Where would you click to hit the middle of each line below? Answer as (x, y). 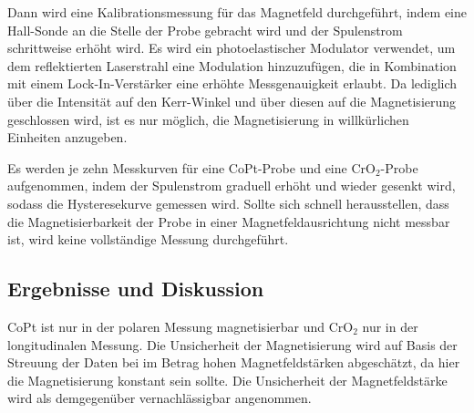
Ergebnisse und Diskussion (136, 289)
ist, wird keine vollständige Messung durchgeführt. (148, 239)
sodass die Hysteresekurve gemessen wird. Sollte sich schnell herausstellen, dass (228, 203)
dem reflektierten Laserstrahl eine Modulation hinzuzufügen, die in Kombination (232, 65)
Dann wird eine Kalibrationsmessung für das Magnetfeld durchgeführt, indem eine (237, 12)
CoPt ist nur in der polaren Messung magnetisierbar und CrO (180, 326)
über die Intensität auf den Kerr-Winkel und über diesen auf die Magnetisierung (232, 101)
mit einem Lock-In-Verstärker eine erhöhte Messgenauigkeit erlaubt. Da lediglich (232, 83)
